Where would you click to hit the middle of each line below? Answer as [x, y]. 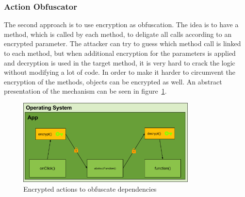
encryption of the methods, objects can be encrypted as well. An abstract [113, 81]
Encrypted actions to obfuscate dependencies [90, 189]
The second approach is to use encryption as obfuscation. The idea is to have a [121, 25]
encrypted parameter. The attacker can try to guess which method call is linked [122, 43]
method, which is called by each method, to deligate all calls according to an [118, 34]
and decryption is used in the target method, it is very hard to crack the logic [120, 62]
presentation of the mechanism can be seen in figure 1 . [85, 91]
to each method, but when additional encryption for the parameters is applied [120, 53]
